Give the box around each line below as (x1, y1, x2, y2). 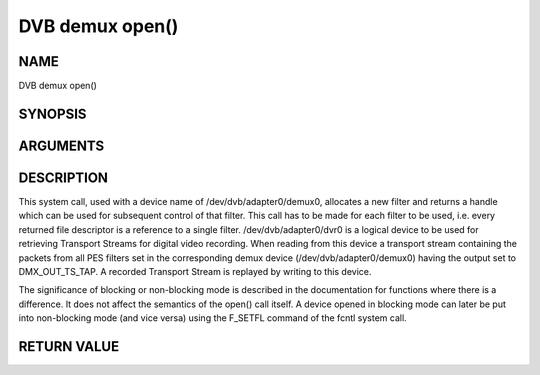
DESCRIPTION (18, 169, 109, 186)
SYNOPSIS (18, 105, 87, 122)
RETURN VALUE (18, 338, 120, 355)
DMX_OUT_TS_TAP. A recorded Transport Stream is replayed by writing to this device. (18, 265, 372, 277)
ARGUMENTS (18, 137, 105, 154)
